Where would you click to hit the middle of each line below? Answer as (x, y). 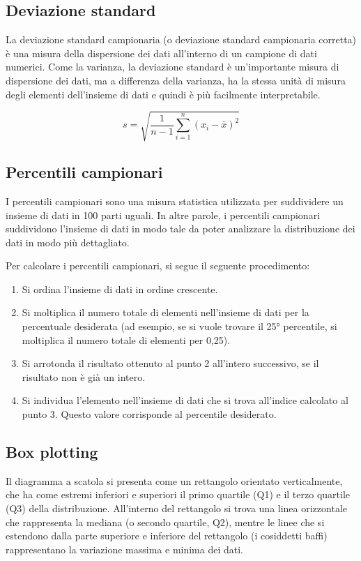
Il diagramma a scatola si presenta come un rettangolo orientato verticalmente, (174, 480)
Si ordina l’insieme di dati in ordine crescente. (120, 289)
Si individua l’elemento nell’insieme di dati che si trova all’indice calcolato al (185, 400)
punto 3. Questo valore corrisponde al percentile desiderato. (149, 414)
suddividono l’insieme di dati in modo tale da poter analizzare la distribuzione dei (180, 229)
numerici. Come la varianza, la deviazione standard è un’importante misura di (172, 67)
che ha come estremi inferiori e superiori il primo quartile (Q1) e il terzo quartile (178, 494)
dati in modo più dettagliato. (68, 242)
